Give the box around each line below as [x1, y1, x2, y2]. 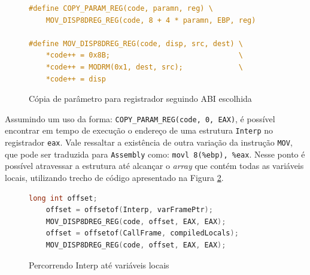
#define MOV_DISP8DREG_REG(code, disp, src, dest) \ [29, 39, 243, 48]
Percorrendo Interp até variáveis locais [29, 258, 169, 271]
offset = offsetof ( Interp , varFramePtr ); [45, 206, 213, 214]
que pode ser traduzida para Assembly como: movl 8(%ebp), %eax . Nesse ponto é [5, 147, 305, 160]
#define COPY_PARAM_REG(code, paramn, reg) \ [29, 4, 213, 13]
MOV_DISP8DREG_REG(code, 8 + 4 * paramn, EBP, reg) [45, 16, 256, 25]
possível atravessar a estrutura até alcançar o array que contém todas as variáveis [5, 159, 304, 172]
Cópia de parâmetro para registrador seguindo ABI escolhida [29, 92, 252, 105]
